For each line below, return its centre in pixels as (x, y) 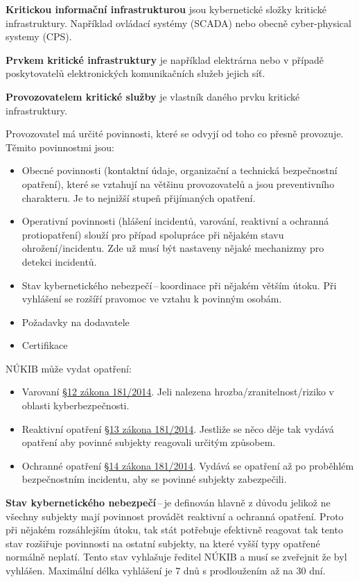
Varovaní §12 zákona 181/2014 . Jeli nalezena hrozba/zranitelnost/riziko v (178, 392)
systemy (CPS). (39, 36)
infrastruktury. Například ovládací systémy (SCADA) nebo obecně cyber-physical (178, 23)
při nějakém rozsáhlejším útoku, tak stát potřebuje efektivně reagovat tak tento (174, 530)
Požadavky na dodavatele (76, 322)
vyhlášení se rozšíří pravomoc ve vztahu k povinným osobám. (152, 299)
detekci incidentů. (59, 261)
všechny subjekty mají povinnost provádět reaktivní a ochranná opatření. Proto (175, 516)
